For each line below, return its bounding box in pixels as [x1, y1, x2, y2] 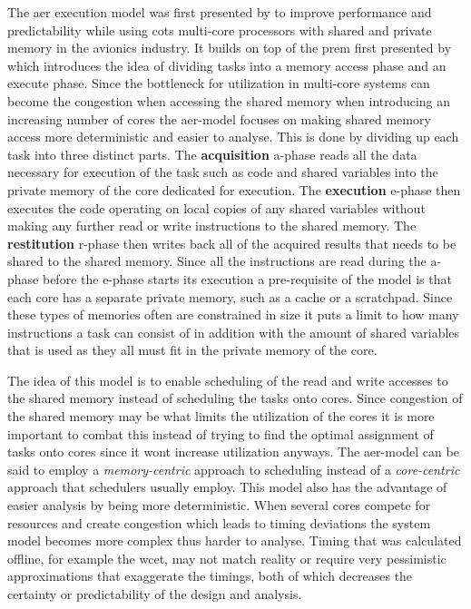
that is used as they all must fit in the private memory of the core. [7, 340, 378, 359]
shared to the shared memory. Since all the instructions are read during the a [7, 251, 437, 270]
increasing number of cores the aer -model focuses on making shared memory [7, 109, 431, 128]
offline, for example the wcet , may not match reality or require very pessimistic [7, 548, 446, 567]
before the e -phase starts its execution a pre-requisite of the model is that [42, 269, 452, 288]
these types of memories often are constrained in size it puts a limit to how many [7, 305, 459, 324]
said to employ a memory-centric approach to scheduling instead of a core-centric [7, 459, 460, 478]
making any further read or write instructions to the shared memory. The [7, 216, 417, 235]
